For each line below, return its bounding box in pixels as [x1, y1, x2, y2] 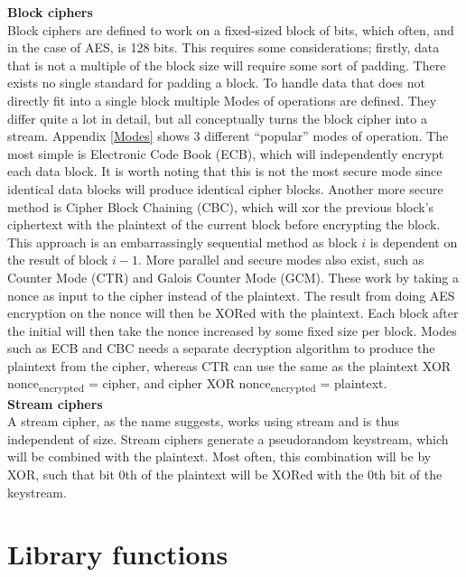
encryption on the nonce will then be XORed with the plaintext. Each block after [7, 303, 459, 322]
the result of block [7, 250, 108, 269]
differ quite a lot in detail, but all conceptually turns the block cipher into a [7, 108, 427, 127]
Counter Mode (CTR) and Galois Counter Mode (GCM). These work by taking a [7, 267, 459, 286]
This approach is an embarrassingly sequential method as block [7, 232, 358, 251]
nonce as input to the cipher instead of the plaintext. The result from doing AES [7, 285, 455, 304]
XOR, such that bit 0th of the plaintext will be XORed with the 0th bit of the [7, 464, 443, 483]
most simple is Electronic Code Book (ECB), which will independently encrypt [7, 144, 444, 163]
